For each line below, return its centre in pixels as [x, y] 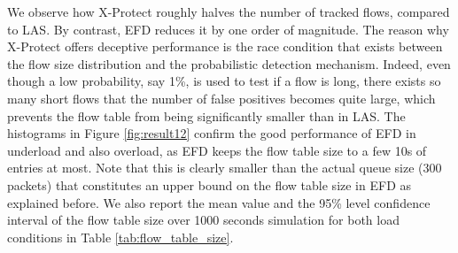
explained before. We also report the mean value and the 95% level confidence [219, 202]
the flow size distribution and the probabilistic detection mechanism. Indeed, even [229, 63]
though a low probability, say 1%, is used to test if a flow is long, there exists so [224, 81]
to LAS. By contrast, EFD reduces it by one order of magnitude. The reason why [228, 29]
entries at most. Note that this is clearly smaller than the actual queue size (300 [225, 168]
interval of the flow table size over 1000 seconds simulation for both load [203, 220]
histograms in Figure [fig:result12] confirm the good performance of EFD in [212, 133]
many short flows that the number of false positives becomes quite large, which [221, 98]
